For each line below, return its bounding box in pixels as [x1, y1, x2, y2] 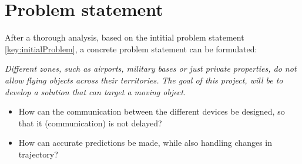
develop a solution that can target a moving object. [5, 85, 186, 98]
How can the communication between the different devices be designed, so [18, 105, 285, 118]
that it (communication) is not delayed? [18, 116, 162, 129]
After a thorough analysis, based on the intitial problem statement [5, 31, 244, 43]
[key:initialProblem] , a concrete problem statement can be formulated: [5, 42, 257, 55]
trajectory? [18, 148, 58, 160]
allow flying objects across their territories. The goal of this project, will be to [5, 73, 283, 86]
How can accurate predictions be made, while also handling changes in [18, 136, 272, 149]
